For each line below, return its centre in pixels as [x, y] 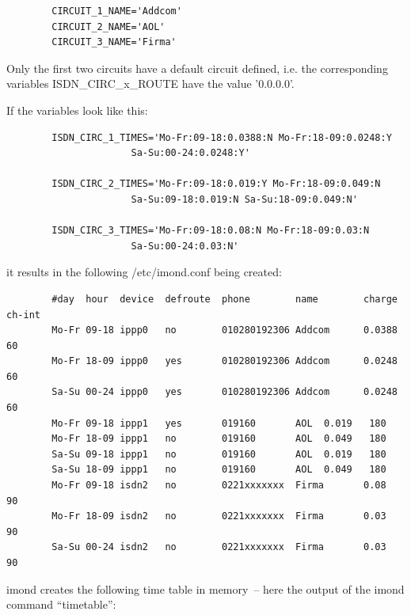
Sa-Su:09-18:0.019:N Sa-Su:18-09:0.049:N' [244, 199]
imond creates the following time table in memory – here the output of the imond [205, 588]
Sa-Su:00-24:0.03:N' [185, 246]
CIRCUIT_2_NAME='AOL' [108, 27]
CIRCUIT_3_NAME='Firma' [114, 42]
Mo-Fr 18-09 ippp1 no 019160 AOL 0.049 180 [219, 439]
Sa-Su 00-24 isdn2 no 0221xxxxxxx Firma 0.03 [219, 547]
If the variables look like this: [77, 110]
